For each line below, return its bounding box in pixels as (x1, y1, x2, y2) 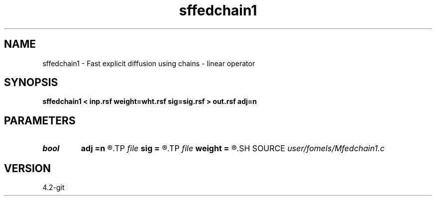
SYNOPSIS (4, 76, 58, 89)
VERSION (4, 162, 51, 175)
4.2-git (42, 183, 65, 192)
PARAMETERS (4, 114, 76, 127)
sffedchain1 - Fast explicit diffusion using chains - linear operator (42, 59, 255, 68)
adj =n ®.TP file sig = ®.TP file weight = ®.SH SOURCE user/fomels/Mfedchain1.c (81, 143, 385, 154)
